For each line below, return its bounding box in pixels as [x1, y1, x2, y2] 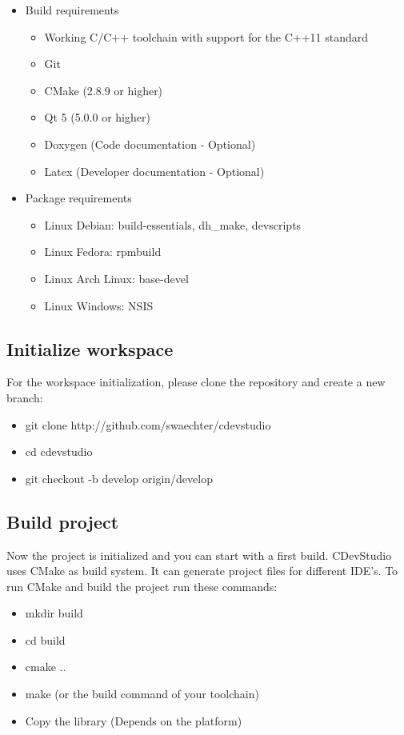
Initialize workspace [6, 336, 174, 361]
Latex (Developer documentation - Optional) [44, 162, 265, 179]
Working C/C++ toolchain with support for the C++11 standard [44, 28, 369, 45]
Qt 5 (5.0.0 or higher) [44, 109, 150, 126]
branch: [6, 389, 43, 405]
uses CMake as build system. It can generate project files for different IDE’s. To [6, 562, 398, 579]
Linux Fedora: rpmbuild [44, 243, 162, 260]
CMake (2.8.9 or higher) [44, 82, 163, 98]
